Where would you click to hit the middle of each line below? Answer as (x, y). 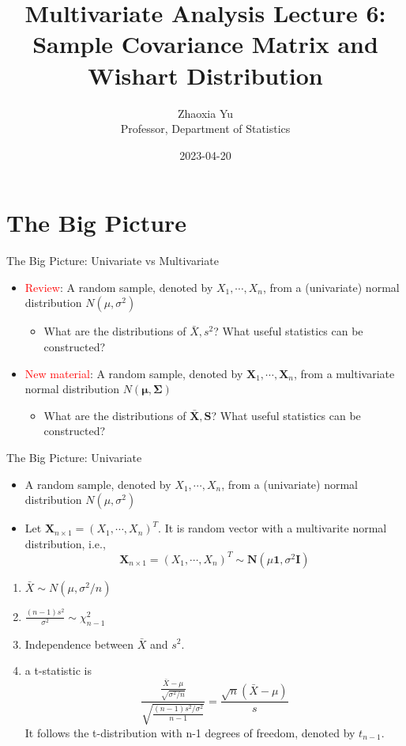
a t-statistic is (58, 670)
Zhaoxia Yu (205, 113)
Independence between (79, 644)
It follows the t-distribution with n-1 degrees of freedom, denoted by (190, 732)
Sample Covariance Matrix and (205, 44)
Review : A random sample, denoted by (119, 287)
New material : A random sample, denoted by (134, 373)
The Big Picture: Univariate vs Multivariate (113, 261)
